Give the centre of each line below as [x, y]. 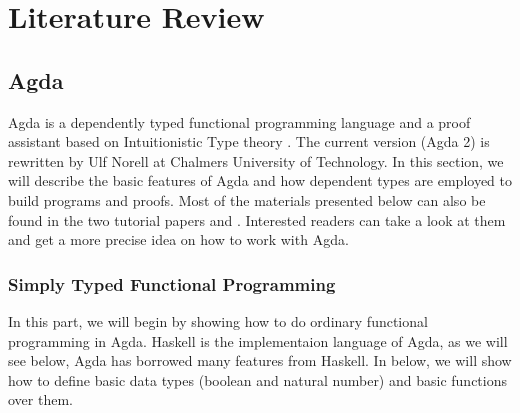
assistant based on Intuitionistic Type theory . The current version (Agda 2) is [249, 141]
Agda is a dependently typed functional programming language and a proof [239, 121]
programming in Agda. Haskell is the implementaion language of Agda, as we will [258, 340]
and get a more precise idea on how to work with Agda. [178, 239]
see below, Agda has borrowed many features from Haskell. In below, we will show [260, 360]
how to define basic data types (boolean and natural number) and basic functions [257, 379]
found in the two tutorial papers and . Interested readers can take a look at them [257, 219]
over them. [40, 399]
